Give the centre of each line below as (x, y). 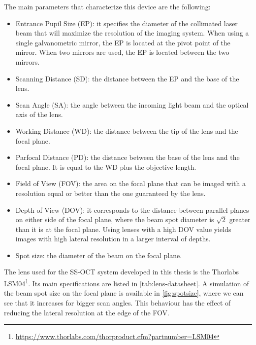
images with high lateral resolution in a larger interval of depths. (113, 239)
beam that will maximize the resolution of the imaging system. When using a (132, 33)
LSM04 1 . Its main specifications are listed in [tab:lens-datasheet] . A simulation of (127, 283)
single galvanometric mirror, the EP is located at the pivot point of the (123, 42)
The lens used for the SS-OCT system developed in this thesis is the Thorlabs (122, 272)
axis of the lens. (39, 114)
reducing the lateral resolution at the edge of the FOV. (87, 312)
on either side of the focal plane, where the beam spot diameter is (115, 219)
